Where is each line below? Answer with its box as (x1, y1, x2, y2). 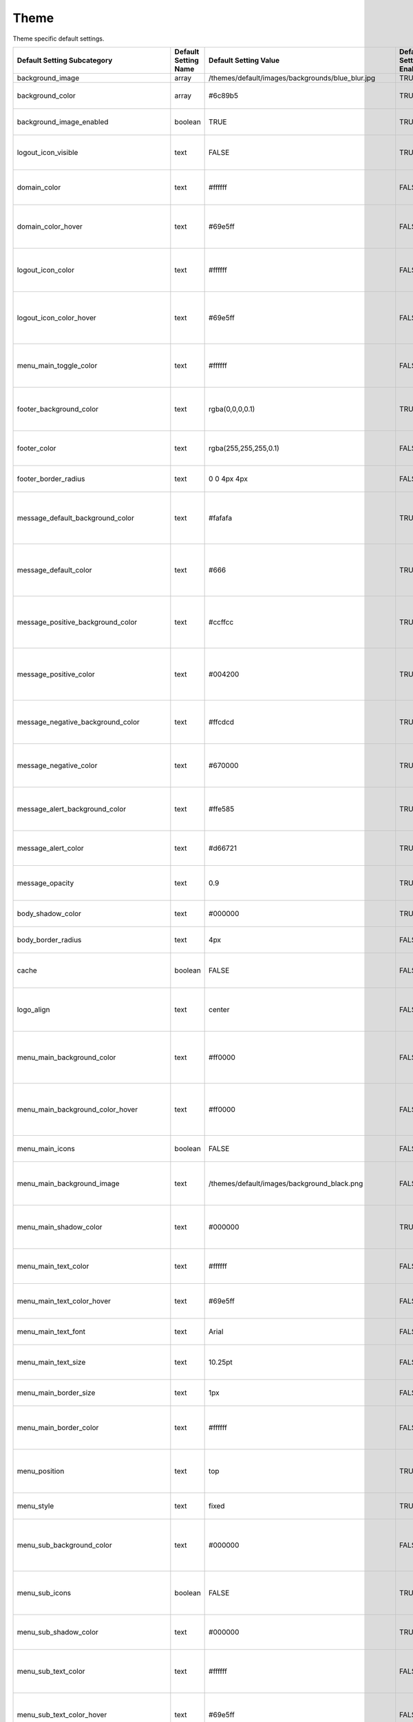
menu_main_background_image (17, 1179, 120, 1188)
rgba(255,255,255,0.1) (209, 443, 280, 453)
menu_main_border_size (17, 1388, 96, 1398)
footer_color (17, 443, 56, 453)
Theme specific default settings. (12, 34, 105, 43)
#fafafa (209, 513, 233, 523)
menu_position (17, 1466, 65, 1475)
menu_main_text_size (17, 1357, 86, 1367)
